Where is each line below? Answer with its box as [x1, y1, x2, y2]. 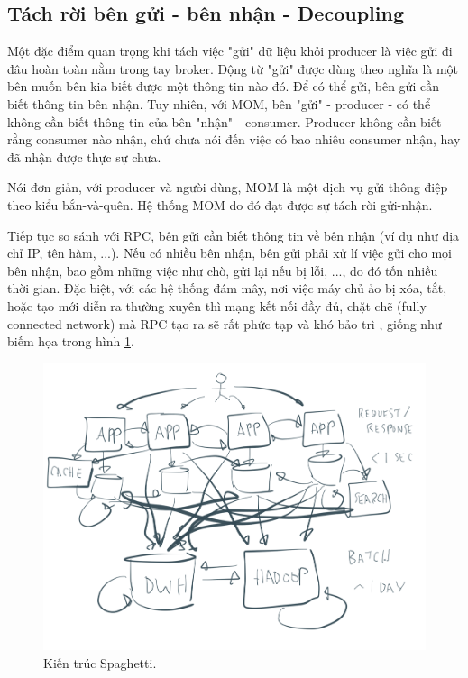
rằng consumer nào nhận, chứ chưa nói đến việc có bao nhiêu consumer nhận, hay [7, 130, 461, 149]
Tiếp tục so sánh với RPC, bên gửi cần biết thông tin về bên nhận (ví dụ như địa [7, 225, 460, 244]
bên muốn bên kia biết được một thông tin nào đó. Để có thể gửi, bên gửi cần [7, 77, 439, 96]
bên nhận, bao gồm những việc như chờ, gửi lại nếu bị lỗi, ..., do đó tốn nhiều [7, 261, 438, 279]
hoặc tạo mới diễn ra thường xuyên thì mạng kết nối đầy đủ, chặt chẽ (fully [7, 296, 427, 315]
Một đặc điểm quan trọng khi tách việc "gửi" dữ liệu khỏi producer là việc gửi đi [7, 41, 453, 60]
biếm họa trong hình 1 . [7, 332, 134, 351]
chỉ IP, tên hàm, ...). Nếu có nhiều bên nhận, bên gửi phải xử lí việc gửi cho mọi [7, 243, 452, 262]
